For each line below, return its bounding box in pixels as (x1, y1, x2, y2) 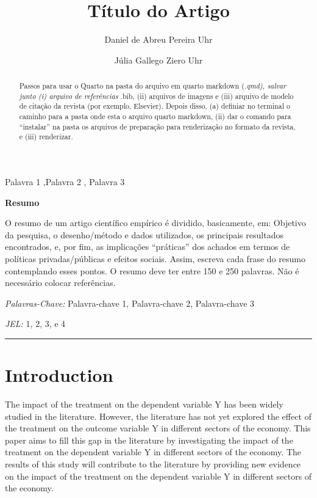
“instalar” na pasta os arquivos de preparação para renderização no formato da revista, (19, 121, 296, 131)
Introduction (5, 362, 113, 387)
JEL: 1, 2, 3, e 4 (5, 317, 66, 330)
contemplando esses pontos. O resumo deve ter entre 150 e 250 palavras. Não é (5, 264, 299, 277)
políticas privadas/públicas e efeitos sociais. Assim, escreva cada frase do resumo (5, 252, 305, 265)
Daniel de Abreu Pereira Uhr (104, 33, 213, 46)
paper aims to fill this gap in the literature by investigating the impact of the (5, 433, 293, 446)
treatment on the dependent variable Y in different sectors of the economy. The (5, 445, 301, 458)
